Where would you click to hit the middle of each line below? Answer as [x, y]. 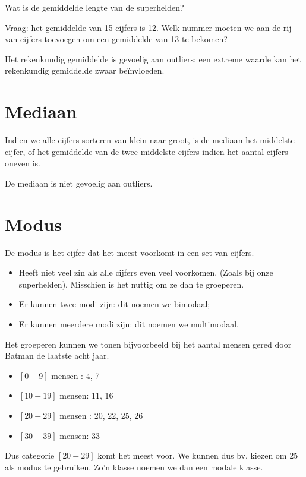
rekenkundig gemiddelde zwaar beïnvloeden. [85, 70]
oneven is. [23, 163]
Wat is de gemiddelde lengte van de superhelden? [94, 7]
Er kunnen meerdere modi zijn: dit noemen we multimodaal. [129, 323]
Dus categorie [30, 455]
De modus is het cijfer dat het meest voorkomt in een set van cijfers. [130, 252]
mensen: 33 [80, 435]
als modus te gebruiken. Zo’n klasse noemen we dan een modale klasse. [134, 467]
